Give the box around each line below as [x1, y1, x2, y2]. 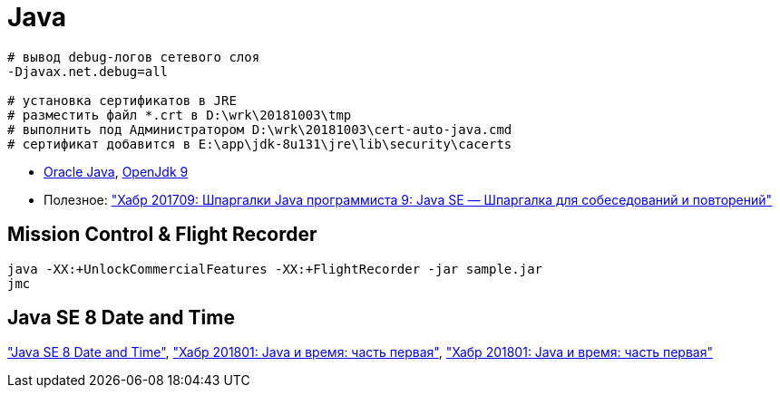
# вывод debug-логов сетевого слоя [7, 49, 260, 64]
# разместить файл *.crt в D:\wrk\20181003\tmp [7, 107, 352, 122]
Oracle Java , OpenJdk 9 [44, 163, 189, 179]
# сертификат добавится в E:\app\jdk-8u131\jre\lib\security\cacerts [7, 136, 512, 151]
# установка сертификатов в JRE [7, 92, 237, 108]
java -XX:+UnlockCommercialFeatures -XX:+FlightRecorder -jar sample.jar [7, 261, 543, 276]
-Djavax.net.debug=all [7, 63, 169, 79]
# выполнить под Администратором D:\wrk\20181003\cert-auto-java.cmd [7, 121, 512, 137]
